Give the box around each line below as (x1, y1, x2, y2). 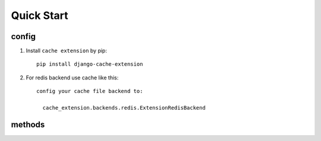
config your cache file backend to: (36, 88, 143, 95)
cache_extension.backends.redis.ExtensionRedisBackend (42, 104, 206, 111)
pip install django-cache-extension (36, 61, 143, 68)
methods (11, 119, 45, 130)
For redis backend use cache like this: (26, 74, 119, 81)
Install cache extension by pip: (26, 47, 107, 55)
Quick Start (11, 9, 68, 22)
